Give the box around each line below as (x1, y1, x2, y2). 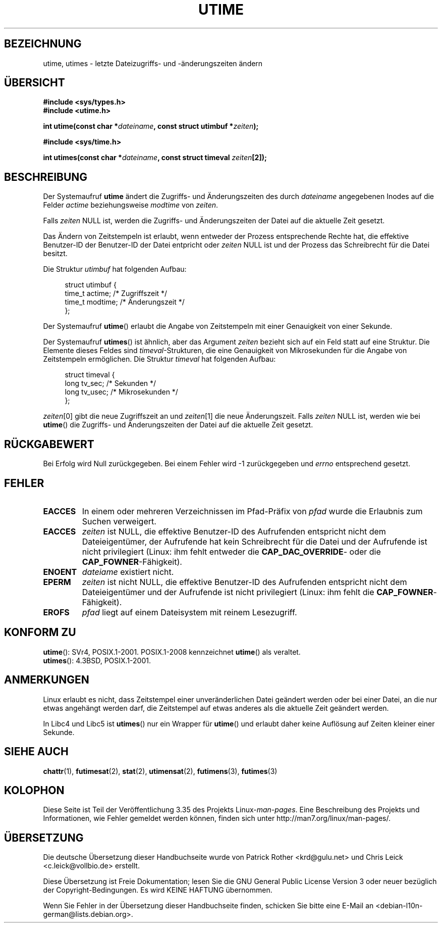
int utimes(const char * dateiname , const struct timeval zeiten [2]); (43, 153, 267, 162)
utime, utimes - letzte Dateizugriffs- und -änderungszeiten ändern (43, 59, 263, 68)
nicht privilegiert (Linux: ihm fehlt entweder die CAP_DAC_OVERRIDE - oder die (82, 546, 381, 557)
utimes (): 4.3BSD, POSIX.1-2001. (43, 656, 151, 665)
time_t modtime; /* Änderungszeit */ (65, 298, 185, 307)
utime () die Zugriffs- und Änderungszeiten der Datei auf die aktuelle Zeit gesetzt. (43, 420, 313, 429)
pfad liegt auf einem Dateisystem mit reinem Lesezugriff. (82, 607, 297, 617)
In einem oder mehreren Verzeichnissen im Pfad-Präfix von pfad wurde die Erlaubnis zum (82, 506, 423, 516)
